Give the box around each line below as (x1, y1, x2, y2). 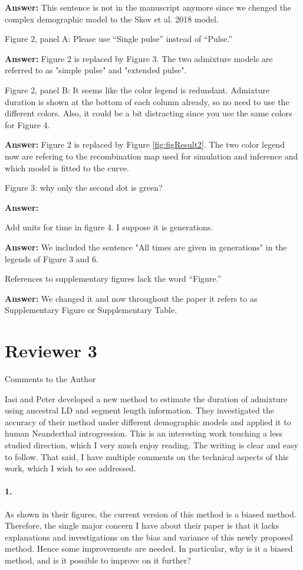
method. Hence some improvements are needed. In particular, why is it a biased (5, 542, 293, 555)
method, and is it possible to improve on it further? (5, 553, 191, 566)
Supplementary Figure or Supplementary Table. (5, 304, 177, 316)
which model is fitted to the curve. (5, 161, 129, 174)
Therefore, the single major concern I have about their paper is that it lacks (5, 519, 279, 532)
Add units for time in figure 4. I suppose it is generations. (5, 221, 213, 233)
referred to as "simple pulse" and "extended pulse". (5, 64, 187, 76)
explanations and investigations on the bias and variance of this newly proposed (5, 530, 294, 543)
